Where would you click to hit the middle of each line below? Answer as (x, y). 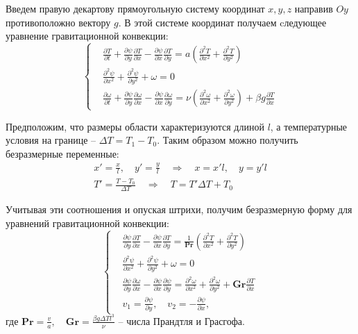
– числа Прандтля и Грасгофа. (181, 320)
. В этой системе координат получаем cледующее (222, 22)
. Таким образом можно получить (228, 140)
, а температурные (309, 126)
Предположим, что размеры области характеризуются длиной (135, 126)
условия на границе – (51, 140)
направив (314, 8)
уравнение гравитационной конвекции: (87, 36)
